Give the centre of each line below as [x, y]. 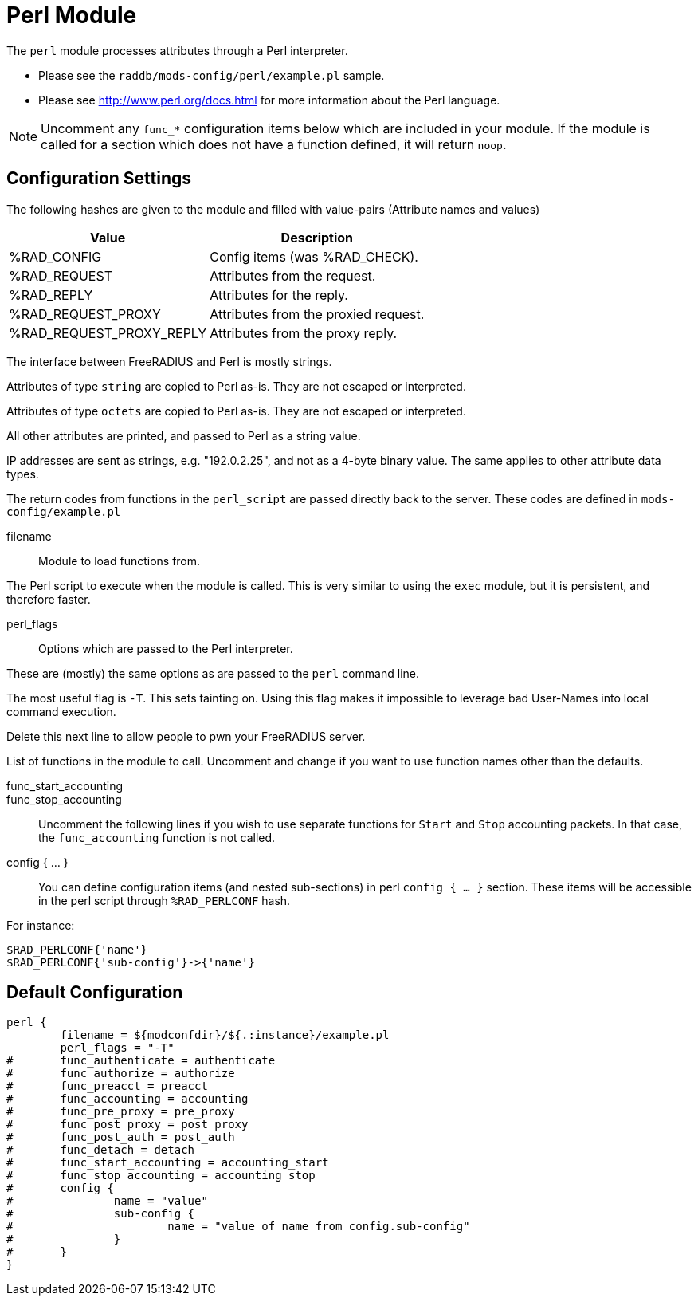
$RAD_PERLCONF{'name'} [77, 949]
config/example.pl [64, 511]
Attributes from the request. [293, 275]
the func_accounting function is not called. [157, 837]
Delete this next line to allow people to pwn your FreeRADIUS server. [186, 736]
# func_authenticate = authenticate [141, 1061]
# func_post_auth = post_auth [121, 1137]
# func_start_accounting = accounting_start [168, 1163]
